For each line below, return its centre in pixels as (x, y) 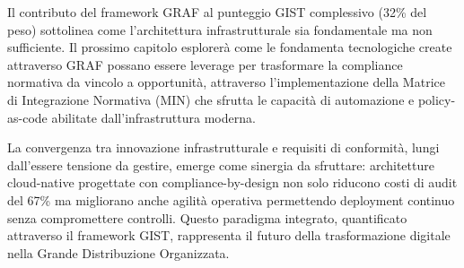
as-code (27, 117)
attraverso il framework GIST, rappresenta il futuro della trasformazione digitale (229, 235)
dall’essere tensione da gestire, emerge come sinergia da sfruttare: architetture (221, 164)
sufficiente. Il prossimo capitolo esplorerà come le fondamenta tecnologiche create (230, 47)
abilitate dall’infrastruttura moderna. (153, 117)
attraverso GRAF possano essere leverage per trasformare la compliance (205, 64)
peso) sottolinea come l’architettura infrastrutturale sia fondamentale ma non (220, 29)
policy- (437, 99)
